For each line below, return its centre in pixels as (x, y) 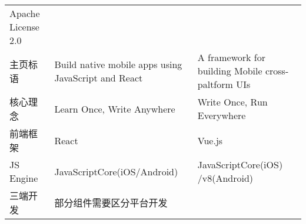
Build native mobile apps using (118, 64)
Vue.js (210, 140)
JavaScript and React (99, 77)
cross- (277, 71)
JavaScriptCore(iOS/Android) (116, 171)
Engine (24, 178)
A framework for (232, 57)
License (24, 27)
